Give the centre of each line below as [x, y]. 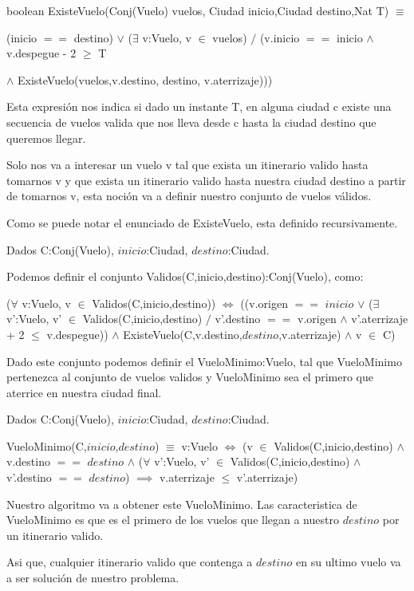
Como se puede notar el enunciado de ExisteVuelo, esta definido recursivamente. [202, 222]
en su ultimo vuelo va [349, 562]
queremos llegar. [46, 138]
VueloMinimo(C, [47, 445]
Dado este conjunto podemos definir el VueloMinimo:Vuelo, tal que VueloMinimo [204, 361]
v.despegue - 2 [41, 53]
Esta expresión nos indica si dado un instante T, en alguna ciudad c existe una [199, 106]
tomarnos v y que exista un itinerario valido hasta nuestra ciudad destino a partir [206, 180]
